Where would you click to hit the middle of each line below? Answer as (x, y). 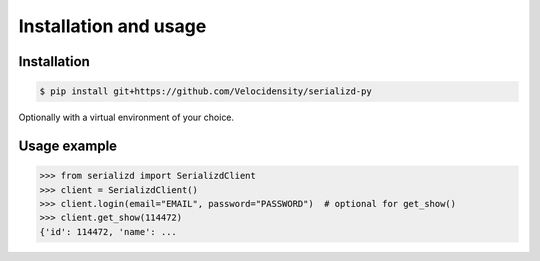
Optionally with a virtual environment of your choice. (126, 117)
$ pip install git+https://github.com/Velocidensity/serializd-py (205, 91)
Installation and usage (112, 26)
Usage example (68, 145)
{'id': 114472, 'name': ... (108, 231)
